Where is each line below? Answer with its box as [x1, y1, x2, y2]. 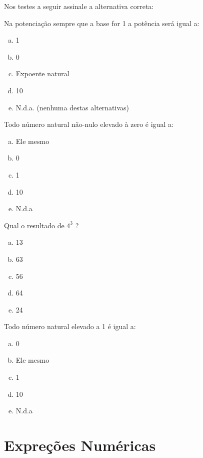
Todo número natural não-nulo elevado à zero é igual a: [4, 119, 173, 129]
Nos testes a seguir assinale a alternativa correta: [4, 1, 154, 11]
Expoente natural [15, 68, 69, 79]
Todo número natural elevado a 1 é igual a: [4, 321, 136, 332]
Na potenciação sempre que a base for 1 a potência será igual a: [4, 18, 199, 28]
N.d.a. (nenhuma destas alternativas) [15, 102, 129, 112]
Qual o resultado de [4, 220, 64, 230]
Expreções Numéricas [4, 435, 156, 455]
